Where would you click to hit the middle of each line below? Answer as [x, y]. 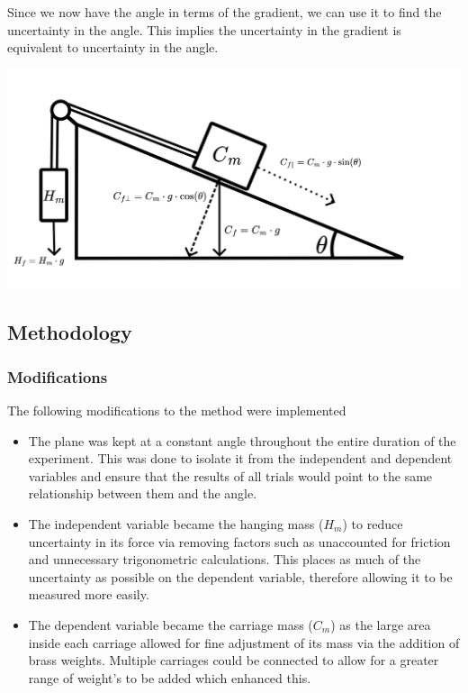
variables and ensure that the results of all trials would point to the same [230, 475]
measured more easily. [89, 594]
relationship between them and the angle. [143, 493]
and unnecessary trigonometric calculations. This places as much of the [225, 559]
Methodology [70, 332]
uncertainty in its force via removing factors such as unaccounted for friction [239, 541]
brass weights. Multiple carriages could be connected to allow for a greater [234, 660]
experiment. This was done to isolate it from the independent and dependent [240, 458]
